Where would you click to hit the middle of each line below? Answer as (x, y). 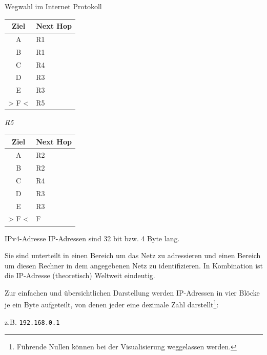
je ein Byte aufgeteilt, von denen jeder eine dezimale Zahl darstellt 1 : (112, 304)
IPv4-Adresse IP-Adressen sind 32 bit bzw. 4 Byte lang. (92, 238)
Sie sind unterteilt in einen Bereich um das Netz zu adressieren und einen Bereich (133, 255)
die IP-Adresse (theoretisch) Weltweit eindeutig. (80, 275)
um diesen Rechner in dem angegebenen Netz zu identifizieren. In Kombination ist (134, 265)
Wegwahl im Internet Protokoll (53, 6)
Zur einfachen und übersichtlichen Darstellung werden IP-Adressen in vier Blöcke (132, 292)
